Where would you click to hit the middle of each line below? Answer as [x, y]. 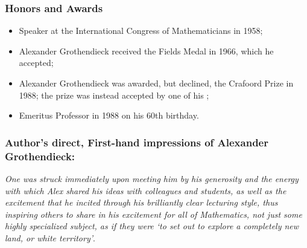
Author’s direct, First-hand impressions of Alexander [137, 142]
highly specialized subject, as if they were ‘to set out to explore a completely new [152, 226]
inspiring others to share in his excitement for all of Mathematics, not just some [153, 214]
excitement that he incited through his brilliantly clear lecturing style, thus [141, 202]
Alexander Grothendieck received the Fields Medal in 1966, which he [146, 51]
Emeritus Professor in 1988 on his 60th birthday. [109, 115]
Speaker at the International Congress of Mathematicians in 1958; [141, 31]
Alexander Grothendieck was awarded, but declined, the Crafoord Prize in [156, 83]
